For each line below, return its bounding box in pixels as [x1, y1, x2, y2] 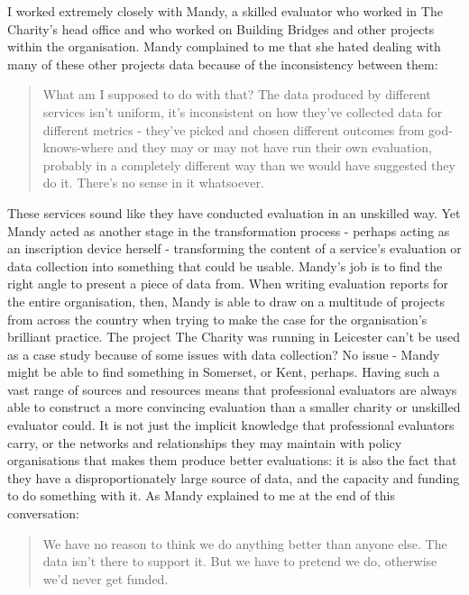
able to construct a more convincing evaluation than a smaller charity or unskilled [7, 398, 461, 416]
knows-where [42, 138, 114, 157]
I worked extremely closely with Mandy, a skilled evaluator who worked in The [7, 2, 443, 20]
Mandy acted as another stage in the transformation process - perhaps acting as [7, 221, 450, 240]
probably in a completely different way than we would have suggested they [42, 155, 455, 174]
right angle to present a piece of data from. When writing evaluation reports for [7, 274, 448, 293]
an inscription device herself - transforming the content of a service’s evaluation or [7, 239, 462, 258]
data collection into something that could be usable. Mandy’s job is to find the [7, 256, 443, 275]
